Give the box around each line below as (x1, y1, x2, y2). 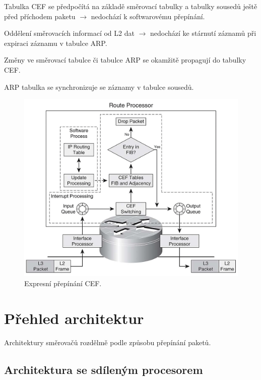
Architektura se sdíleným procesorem (4, 361, 203, 377)
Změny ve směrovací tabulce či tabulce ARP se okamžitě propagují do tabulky (4, 55, 246, 65)
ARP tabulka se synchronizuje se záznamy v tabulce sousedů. (4, 81, 194, 92)
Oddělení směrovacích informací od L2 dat (4, 28, 135, 38)
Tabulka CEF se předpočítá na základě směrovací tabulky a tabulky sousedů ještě (4, 1, 257, 11)
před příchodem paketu (4, 11, 76, 21)
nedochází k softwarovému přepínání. (91, 11, 205, 21)
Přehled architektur (4, 307, 144, 328)
